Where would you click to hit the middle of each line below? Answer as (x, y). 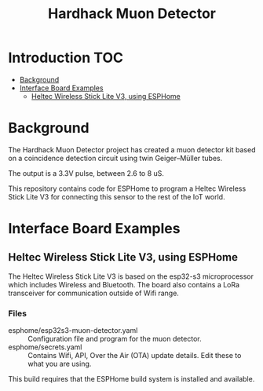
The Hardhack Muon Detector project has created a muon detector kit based (132, 149)
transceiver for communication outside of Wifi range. (93, 293)
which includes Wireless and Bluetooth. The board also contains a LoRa (124, 284)
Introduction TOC (66, 58)
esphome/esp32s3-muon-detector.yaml (73, 331)
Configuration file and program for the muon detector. (115, 339)
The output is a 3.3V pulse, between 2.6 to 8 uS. (86, 173)
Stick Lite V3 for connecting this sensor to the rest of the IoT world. (117, 196)
